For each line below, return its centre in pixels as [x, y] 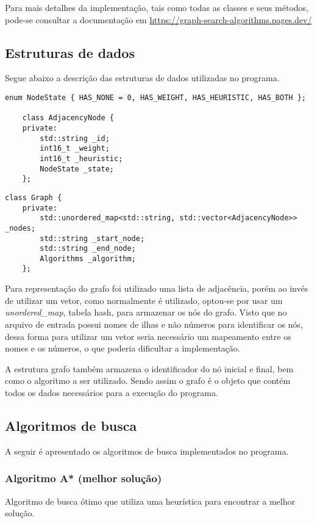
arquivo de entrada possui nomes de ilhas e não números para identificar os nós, [154, 324]
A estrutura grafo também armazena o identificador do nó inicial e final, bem [149, 368]
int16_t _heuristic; [81, 158]
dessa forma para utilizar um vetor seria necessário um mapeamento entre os [148, 336]
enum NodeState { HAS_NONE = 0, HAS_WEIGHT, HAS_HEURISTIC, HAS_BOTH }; [155, 97]
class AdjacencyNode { [68, 118]
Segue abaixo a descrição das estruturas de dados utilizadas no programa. [142, 78]
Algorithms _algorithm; [88, 258]
